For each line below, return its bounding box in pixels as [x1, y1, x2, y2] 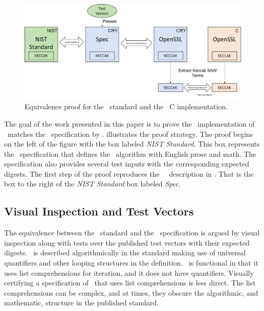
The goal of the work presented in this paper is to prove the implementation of [4, 118, 255, 129]
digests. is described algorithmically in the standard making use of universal [4, 247, 246, 258]
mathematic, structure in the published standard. [4, 297, 159, 308]
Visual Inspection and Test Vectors [4, 203, 194, 219]
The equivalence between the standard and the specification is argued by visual [4, 227, 260, 238]
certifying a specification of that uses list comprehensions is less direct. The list [4, 277, 256, 288]
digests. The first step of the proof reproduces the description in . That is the [4, 168, 254, 179]
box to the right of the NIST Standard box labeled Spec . [4, 178, 181, 189]
